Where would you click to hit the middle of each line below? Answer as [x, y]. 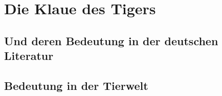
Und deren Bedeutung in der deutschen [111, 40]
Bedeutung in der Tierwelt [76, 85]
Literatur [29, 56]
